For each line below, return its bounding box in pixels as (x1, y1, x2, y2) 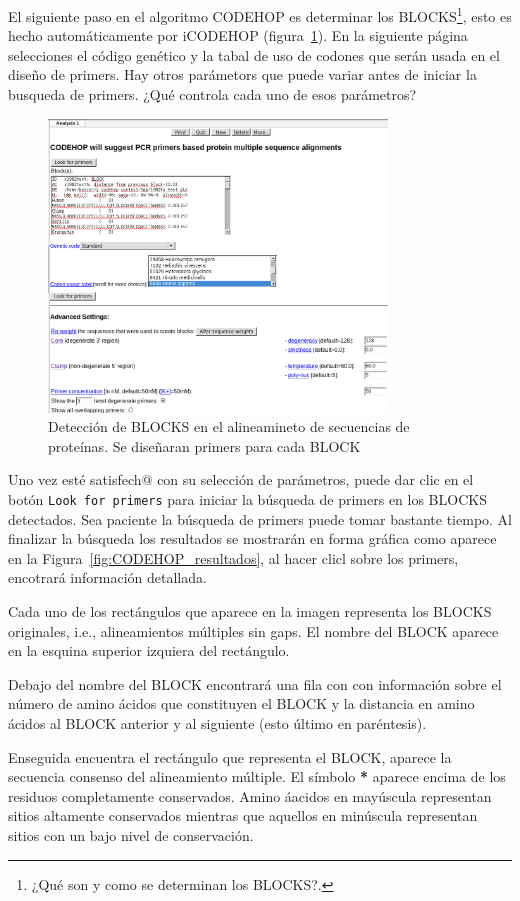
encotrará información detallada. (8, 567, 207, 588)
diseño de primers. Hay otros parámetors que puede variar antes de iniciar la (8, 64, 477, 85)
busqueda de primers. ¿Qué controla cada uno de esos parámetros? (8, 84, 417, 105)
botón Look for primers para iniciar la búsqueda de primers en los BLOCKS (8, 489, 487, 510)
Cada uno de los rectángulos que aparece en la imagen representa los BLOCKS (8, 601, 492, 622)
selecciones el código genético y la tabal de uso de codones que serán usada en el (8, 44, 500, 65)
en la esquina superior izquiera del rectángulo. (8, 640, 290, 661)
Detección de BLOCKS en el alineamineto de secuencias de (48, 416, 410, 437)
